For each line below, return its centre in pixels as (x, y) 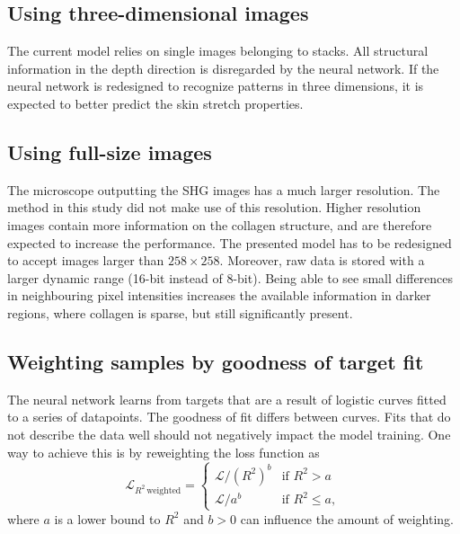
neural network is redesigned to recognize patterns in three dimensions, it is (216, 86)
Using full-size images (110, 151)
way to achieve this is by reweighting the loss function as (164, 452)
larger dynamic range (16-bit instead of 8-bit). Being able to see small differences (230, 277)
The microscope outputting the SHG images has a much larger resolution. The (224, 189)
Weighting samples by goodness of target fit (216, 361)
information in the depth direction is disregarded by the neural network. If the (223, 68)
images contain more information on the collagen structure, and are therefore (220, 224)
